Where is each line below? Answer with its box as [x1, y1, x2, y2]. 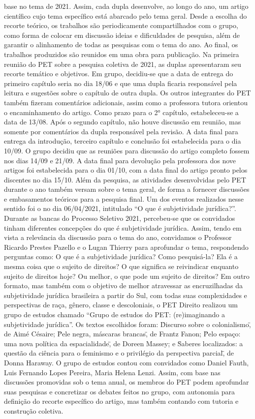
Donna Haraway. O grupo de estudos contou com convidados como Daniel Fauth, [4, 357, 249, 367]
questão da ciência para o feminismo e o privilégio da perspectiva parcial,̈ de [4, 348, 234, 358]
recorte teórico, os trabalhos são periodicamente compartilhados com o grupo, [4, 20, 238, 30]
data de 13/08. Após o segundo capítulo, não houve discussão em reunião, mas [4, 117, 241, 127]
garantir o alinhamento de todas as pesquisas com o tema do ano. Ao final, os [4, 39, 238, 50]
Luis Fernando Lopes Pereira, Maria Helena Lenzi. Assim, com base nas [4, 367, 221, 377]
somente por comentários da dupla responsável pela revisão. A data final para [4, 126, 238, 136]
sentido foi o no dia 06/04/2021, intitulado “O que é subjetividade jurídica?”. [4, 203, 236, 213]
